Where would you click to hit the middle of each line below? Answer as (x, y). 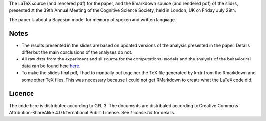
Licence (22, 94)
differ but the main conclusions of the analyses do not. (77, 52)
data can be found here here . (51, 66)
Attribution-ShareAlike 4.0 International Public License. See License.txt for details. (92, 112)
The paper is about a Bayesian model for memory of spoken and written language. (93, 19)
